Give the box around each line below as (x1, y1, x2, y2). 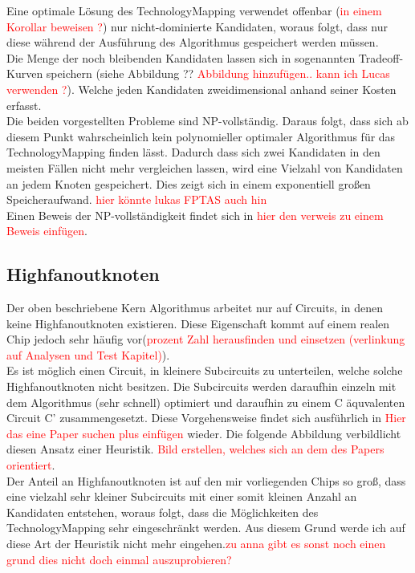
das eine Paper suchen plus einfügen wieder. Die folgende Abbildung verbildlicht (6, 425, 401, 441)
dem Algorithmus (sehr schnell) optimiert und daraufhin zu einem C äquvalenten (6, 393, 405, 410)
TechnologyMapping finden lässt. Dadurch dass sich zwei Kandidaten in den (6, 144, 380, 161)
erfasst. (6, 96, 42, 113)
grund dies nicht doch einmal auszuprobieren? (6, 551, 232, 567)
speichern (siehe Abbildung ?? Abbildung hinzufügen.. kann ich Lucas (46, 65, 390, 82)
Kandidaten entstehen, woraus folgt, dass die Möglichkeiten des (6, 503, 319, 520)
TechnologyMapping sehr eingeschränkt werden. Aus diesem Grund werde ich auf (6, 519, 405, 536)
